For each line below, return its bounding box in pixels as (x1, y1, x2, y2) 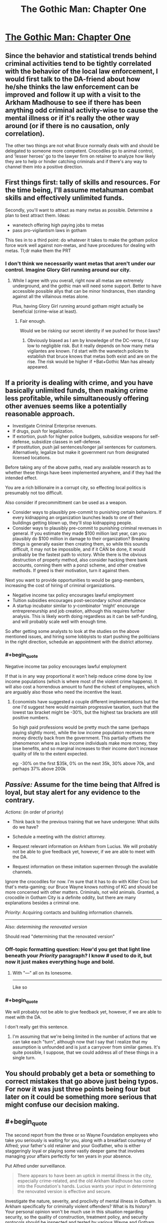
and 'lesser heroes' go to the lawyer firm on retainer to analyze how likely (5, 153, 156, 159)
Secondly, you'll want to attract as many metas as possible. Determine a (5, 207, 153, 213)
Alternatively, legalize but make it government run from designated (12, 449, 149, 455)
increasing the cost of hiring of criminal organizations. (5, 582, 116, 588)
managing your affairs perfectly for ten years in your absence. (5, 1153, 132, 1159)
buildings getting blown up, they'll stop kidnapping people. (12, 520, 133, 526)
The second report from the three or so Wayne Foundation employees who (5, 1132, 159, 1138)
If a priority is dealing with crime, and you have (5, 378, 153, 387)
